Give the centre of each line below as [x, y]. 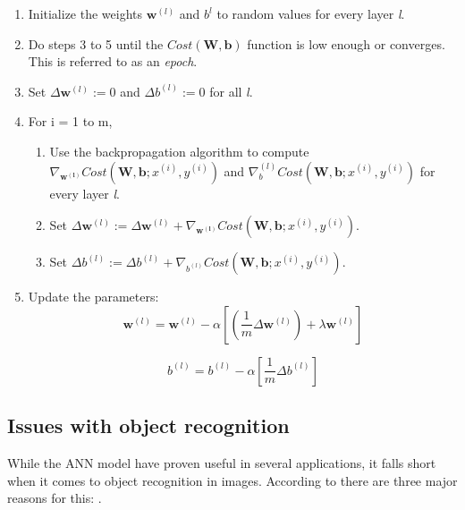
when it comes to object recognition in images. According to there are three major [232, 480]
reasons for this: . [55, 498]
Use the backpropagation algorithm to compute [179, 151]
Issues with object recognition [148, 425]
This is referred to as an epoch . [113, 61]
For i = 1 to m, [70, 121]
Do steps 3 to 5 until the [96, 43]
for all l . [231, 91]
